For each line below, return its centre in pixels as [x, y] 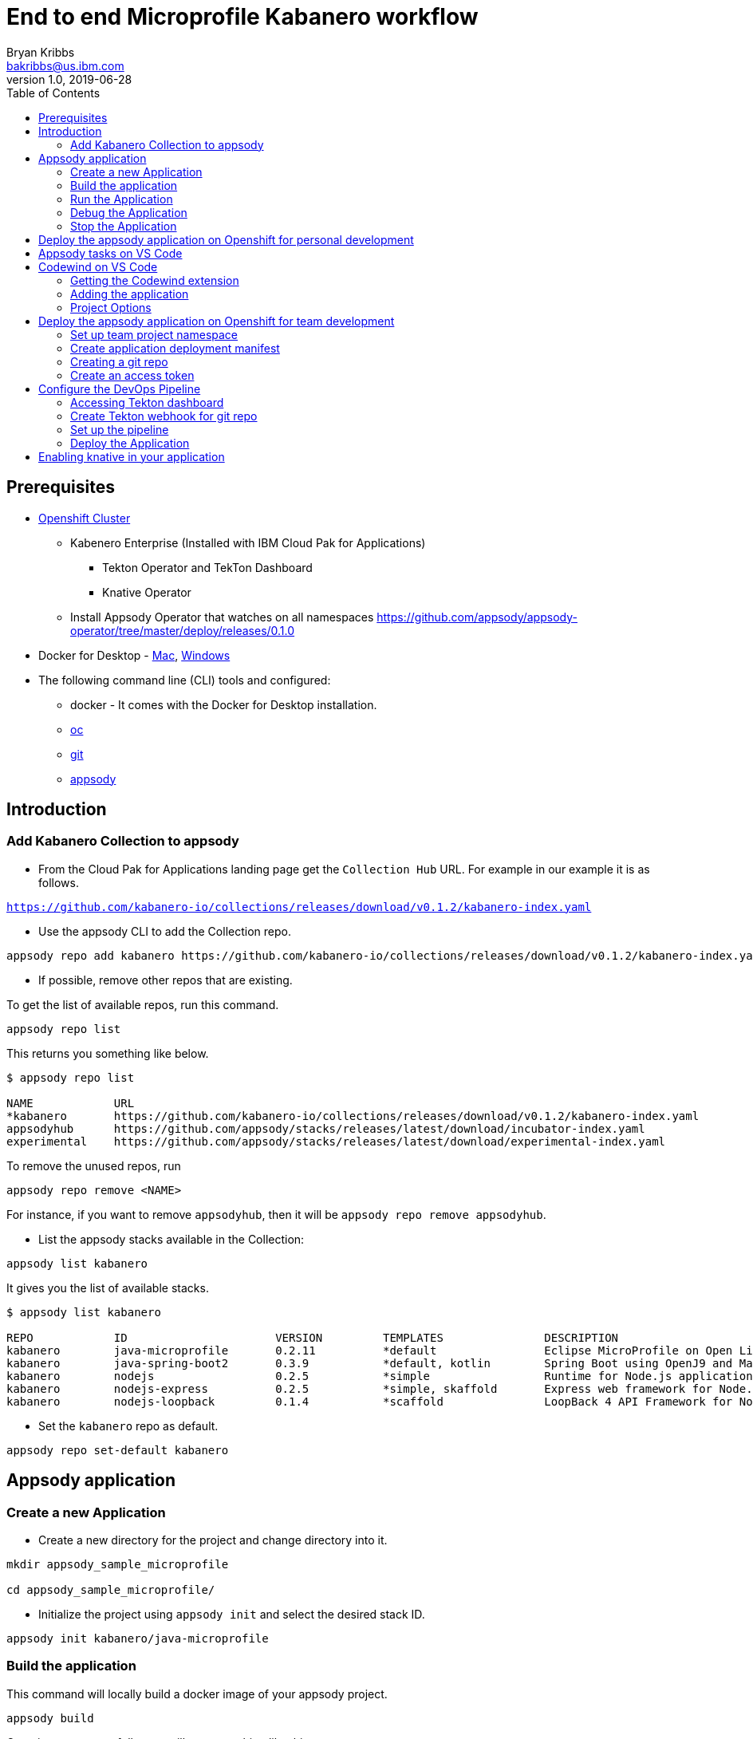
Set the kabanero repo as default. [128, 1426]
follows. [59, 882]
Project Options [111, 307]
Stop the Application [124, 226]
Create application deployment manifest [175, 348]
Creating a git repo [119, 361]
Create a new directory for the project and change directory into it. [213, 1540]
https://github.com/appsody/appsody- [477, 617]
